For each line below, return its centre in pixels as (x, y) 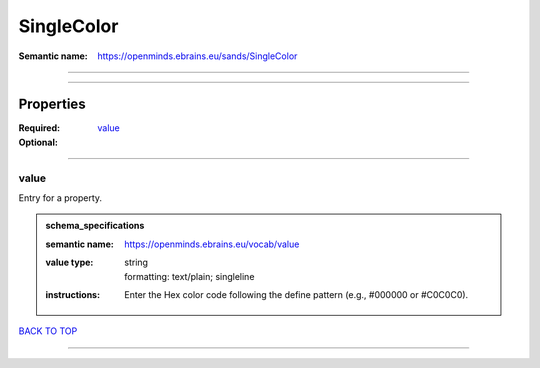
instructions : (72, 294)
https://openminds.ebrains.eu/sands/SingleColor (197, 56)
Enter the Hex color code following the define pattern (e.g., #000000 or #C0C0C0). (296, 294)
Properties (52, 104)
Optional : (38, 142)
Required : (39, 128)
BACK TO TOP (48, 331)
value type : (69, 262)
